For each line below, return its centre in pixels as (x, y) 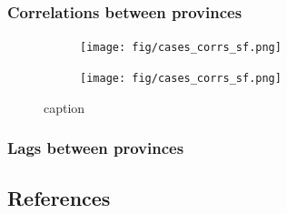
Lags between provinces (96, 148)
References (59, 198)
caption (64, 107)
